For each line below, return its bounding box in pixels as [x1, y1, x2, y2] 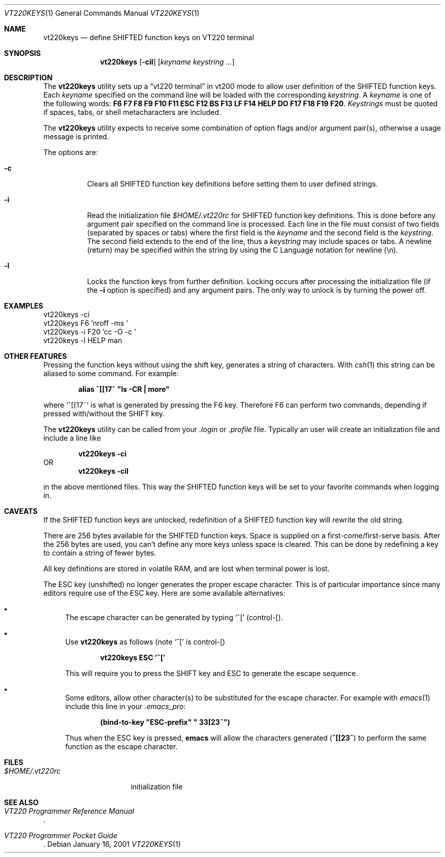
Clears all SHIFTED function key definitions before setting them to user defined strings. [87, 179, 378, 188]
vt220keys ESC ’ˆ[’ [100, 653, 166, 662]
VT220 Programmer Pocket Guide [4, 831, 117, 840]
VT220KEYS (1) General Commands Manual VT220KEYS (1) [4, 9, 200, 17]
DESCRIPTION [4, 73, 53, 82]
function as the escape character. [65, 742, 178, 751]
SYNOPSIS [4, 49, 41, 57]
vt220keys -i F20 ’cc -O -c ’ [43, 327, 136, 336]
